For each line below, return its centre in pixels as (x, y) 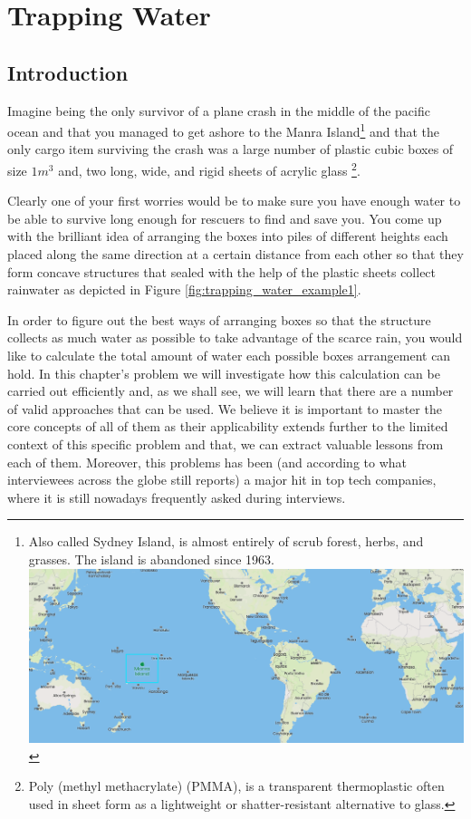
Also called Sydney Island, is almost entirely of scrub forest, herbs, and (226, 541)
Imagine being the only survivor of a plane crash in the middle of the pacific (219, 110)
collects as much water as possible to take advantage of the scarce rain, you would (235, 337)
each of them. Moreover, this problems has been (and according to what (207, 462)
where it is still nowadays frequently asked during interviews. (177, 497)
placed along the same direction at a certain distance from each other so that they (235, 254)
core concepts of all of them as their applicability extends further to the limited (228, 426)
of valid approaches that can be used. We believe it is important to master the (225, 408)
